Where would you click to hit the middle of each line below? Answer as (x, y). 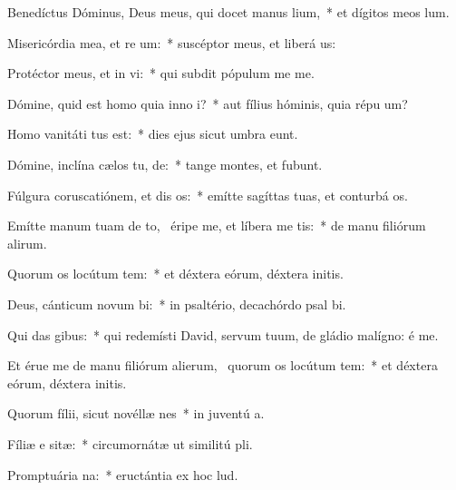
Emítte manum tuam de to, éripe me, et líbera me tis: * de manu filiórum (217, 225)
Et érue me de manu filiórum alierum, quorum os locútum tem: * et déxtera (223, 365)
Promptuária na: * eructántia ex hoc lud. (123, 474)
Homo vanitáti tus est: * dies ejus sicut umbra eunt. (153, 134)
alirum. (27, 243)
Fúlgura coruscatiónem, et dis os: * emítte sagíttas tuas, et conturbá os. (208, 195)
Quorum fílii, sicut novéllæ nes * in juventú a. (136, 413)
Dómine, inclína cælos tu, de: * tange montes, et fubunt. (165, 164)
